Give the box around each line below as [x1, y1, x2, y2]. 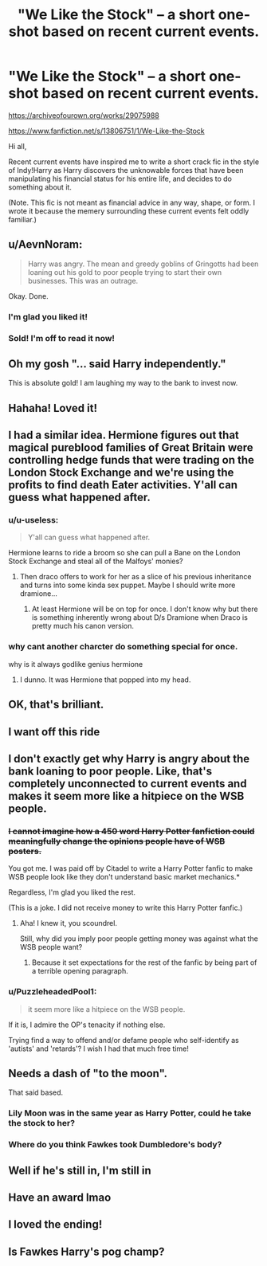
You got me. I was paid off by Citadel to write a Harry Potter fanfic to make [8, 864, 253, 873]
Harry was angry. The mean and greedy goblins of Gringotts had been [27, 259, 259, 268]
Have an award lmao [8, 1190, 112, 1204]
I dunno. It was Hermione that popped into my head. [19, 675, 191, 684]
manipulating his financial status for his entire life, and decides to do [8, 174, 233, 183]
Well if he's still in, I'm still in [8, 1163, 151, 1177]
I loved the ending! [8, 1217, 103, 1232]
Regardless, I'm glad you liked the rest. [8, 888, 136, 897]
